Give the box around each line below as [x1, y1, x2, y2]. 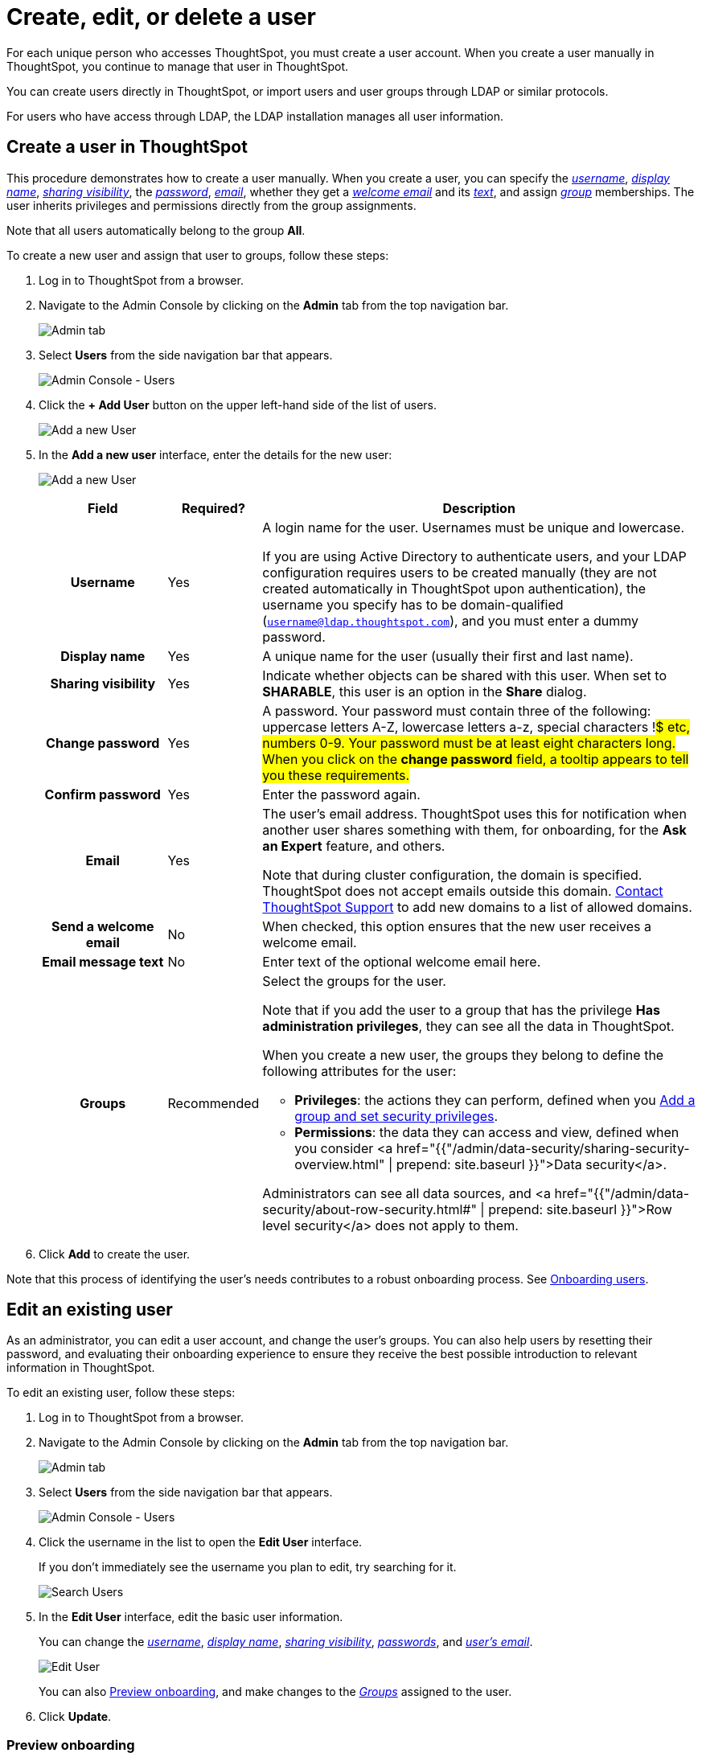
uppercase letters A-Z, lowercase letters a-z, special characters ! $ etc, [262, 718, 691, 735]
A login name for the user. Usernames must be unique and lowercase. [262, 519, 685, 536]
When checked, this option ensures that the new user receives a [262, 918, 652, 934]
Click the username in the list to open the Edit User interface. [39, 1535, 363, 1550]
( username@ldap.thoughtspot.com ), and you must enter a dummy [262, 612, 638, 629]
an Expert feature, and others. [262, 837, 445, 854]
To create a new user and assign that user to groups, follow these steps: [6, 248, 389, 262]
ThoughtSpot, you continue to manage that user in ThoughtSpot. [6, 59, 349, 73]
